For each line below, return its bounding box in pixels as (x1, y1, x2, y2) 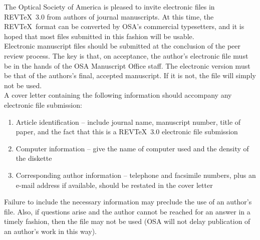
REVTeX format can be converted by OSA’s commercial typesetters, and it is (4, 21, 244, 32)
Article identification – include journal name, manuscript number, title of (16, 116, 241, 127)
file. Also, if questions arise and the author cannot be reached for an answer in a (4, 206, 250, 216)
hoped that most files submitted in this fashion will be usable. (4, 31, 194, 41)
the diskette (16, 153, 52, 163)
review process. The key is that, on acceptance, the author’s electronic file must (4, 50, 248, 61)
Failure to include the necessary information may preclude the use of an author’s (4, 196, 252, 207)
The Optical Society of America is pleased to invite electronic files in (4, 2, 215, 12)
